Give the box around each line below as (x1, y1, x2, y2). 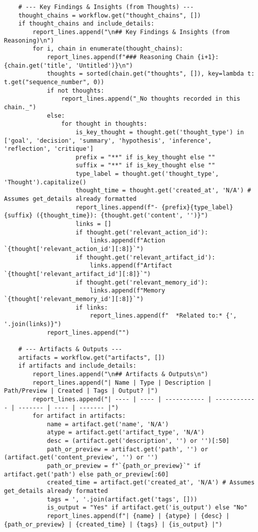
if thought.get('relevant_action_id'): (75, 228, 208, 236)
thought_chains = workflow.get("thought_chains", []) (18, 12, 201, 19)
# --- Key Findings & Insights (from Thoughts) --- (18, 4, 194, 11)
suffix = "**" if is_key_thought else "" (75, 162, 215, 169)
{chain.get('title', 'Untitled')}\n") (4, 62, 133, 69)
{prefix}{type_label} (161, 203, 233, 211)
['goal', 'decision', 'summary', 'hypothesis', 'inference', (4, 137, 212, 144)
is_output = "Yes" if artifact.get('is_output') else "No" (46, 504, 247, 511)
